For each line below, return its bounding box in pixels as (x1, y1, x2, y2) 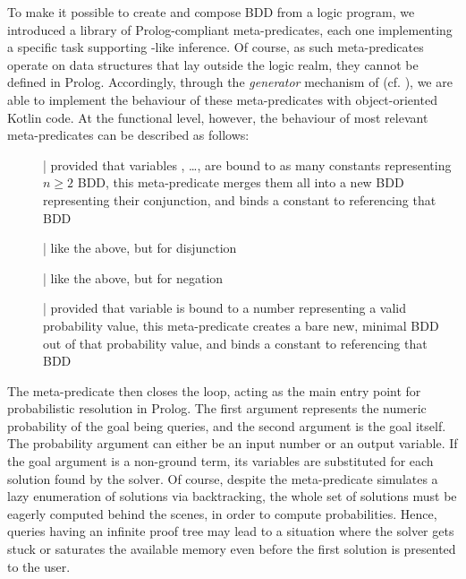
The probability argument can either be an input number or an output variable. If (7, 434, 458, 453)
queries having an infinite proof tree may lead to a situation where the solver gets (7, 522, 454, 540)
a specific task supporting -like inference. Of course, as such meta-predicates (7, 38, 424, 56)
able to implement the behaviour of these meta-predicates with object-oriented (7, 90, 437, 108)
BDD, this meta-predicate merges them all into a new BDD (77, 173, 404, 192)
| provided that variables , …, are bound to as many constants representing (43, 155, 452, 174)
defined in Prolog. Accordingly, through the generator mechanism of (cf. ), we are (7, 73, 453, 91)
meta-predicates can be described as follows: (7, 125, 250, 144)
